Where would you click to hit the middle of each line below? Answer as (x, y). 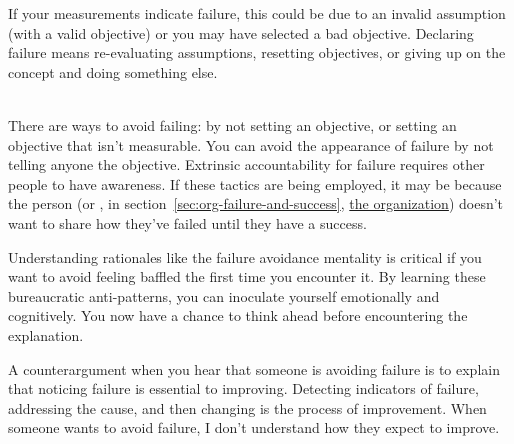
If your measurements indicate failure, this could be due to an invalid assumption (257, 13)
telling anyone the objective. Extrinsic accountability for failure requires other (246, 164)
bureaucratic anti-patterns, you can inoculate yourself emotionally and (224, 295)
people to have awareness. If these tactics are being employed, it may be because (255, 183)
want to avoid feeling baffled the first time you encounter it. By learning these (247, 276)
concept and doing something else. (113, 71)
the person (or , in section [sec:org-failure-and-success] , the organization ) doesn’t (256, 203)
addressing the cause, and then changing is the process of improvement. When (247, 407)
